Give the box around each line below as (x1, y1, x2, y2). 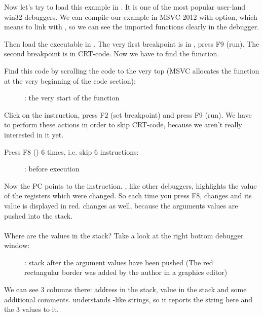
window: (4, 240, 30, 251)
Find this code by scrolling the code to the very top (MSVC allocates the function (4, 65, 259, 76)
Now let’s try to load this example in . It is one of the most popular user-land (4, 2, 246, 12)
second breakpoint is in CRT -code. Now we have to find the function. (4, 48, 219, 59)
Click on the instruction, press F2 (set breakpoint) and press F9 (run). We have (4, 109, 252, 120)
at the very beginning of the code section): (4, 75, 136, 86)
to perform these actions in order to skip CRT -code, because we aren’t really (4, 119, 242, 130)
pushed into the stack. (4, 210, 73, 221)
